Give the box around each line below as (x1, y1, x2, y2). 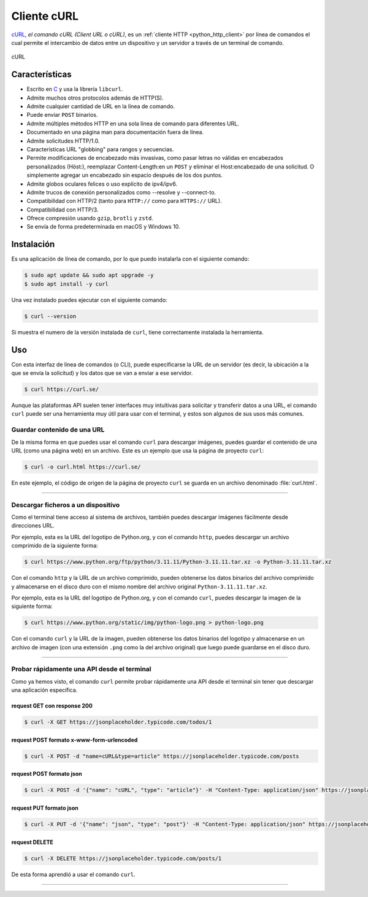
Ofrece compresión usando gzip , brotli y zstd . (26, 215, 153, 222)
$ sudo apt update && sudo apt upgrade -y (24, 272, 154, 279)
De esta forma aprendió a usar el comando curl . (11, 871, 136, 878)
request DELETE (11, 838, 53, 845)
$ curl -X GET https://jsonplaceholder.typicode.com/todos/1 (24, 719, 212, 725)
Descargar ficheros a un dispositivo (11, 500, 120, 509)
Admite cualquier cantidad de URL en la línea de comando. (26, 103, 175, 110)
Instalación (11, 239, 55, 250)
